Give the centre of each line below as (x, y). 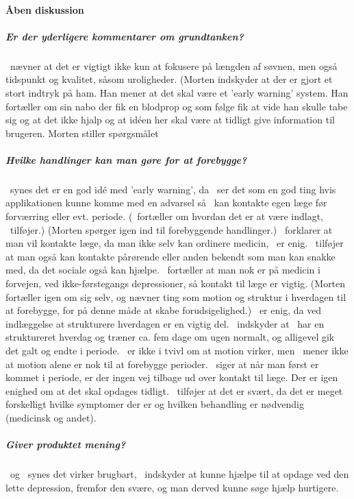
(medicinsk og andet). (51, 417)
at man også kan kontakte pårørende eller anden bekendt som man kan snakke (170, 256)
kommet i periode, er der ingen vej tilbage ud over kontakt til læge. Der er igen (172, 377)
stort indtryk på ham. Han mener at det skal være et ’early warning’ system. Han (177, 92)
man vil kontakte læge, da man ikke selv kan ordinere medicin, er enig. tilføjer (175, 243)
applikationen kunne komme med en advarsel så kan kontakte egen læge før (166, 203)
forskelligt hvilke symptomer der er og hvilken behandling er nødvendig (155, 404)
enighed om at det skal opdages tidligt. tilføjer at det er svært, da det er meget (174, 390)
